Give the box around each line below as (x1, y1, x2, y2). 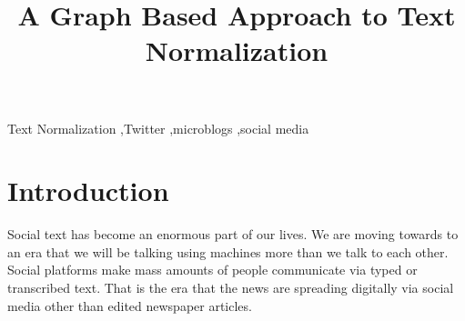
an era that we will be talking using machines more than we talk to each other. (7, 242, 449, 261)
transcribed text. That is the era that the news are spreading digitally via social (7, 278, 454, 297)
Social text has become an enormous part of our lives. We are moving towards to (7, 225, 459, 244)
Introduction (7, 172, 169, 209)
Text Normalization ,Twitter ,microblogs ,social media (7, 118, 309, 137)
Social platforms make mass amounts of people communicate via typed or (7, 260, 418, 279)
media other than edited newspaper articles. (7, 296, 252, 315)
